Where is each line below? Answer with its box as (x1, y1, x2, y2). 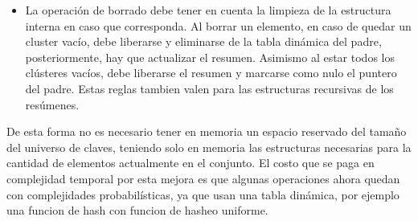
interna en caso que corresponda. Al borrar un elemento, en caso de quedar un (25, 17, 412, 34)
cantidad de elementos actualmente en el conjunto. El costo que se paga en (6, 154, 375, 171)
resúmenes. (25, 96, 80, 113)
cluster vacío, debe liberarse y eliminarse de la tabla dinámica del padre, (25, 33, 382, 50)
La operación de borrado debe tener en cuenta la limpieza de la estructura (25, 2, 391, 18)
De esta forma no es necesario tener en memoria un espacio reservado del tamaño (6, 123, 407, 140)
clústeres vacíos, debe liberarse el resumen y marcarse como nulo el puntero (25, 64, 397, 81)
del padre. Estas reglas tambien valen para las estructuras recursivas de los (25, 80, 394, 96)
